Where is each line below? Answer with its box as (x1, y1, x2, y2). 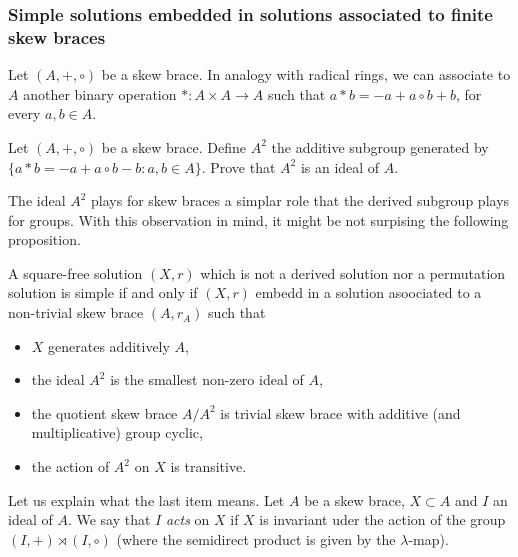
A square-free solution (8, 262, 143, 283)
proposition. (8, 229, 81, 250)
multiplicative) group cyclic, (31, 422, 203, 443)
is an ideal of (300, 156, 380, 177)
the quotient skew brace (31, 402, 178, 423)
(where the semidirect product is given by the (116, 528, 396, 549)
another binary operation (23, 83, 177, 104)
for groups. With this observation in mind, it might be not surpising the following (8, 209, 509, 230)
